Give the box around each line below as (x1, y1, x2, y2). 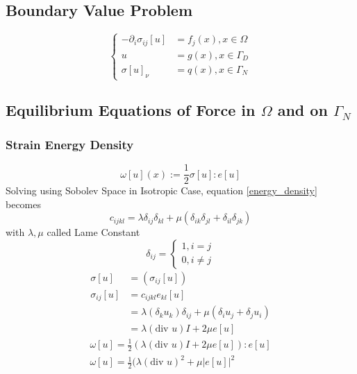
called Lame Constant (47, 225, 140, 239)
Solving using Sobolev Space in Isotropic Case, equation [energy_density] (6, 183, 317, 198)
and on (277, 99, 328, 121)
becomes (6, 196, 42, 211)
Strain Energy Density (6, 135, 134, 153)
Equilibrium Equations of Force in (6, 99, 256, 121)
